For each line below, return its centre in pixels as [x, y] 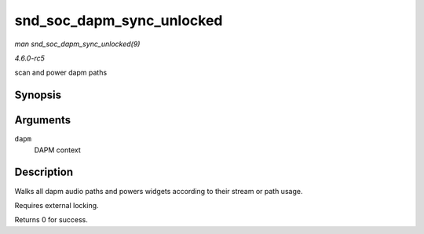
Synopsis [38, 95]
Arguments [43, 121]
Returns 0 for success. [51, 220]
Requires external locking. [57, 205]
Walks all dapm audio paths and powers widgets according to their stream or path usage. [159, 191]
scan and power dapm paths [61, 73]
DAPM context [58, 150]
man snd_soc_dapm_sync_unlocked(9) [77, 44]
